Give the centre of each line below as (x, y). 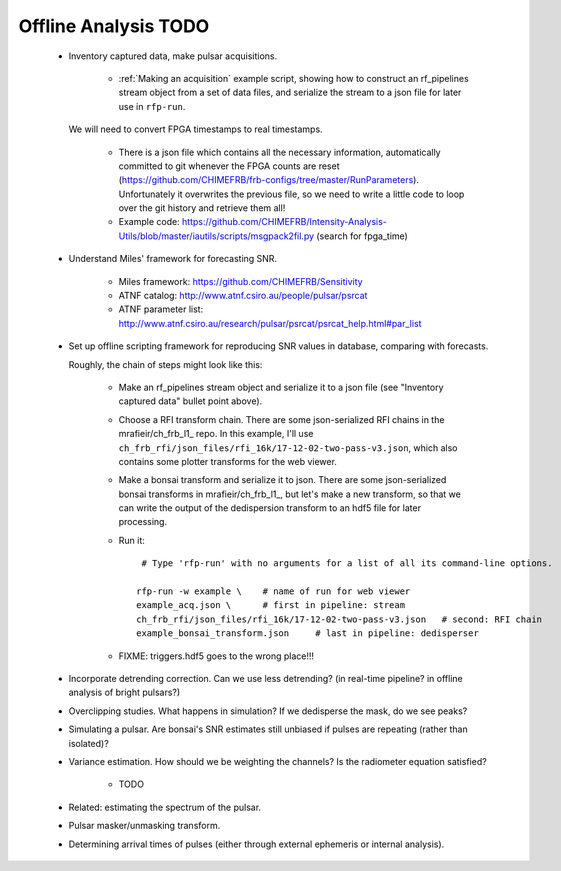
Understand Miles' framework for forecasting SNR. (173, 259)
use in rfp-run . (152, 106)
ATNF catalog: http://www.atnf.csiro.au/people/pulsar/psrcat (243, 296)
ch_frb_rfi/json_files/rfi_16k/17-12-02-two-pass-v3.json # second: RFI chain (339, 619)
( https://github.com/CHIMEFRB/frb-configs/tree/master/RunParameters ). (269, 180)
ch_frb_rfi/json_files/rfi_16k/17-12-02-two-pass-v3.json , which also (288, 447)
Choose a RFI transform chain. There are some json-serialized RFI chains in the (281, 419)
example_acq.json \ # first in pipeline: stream (270, 605)
